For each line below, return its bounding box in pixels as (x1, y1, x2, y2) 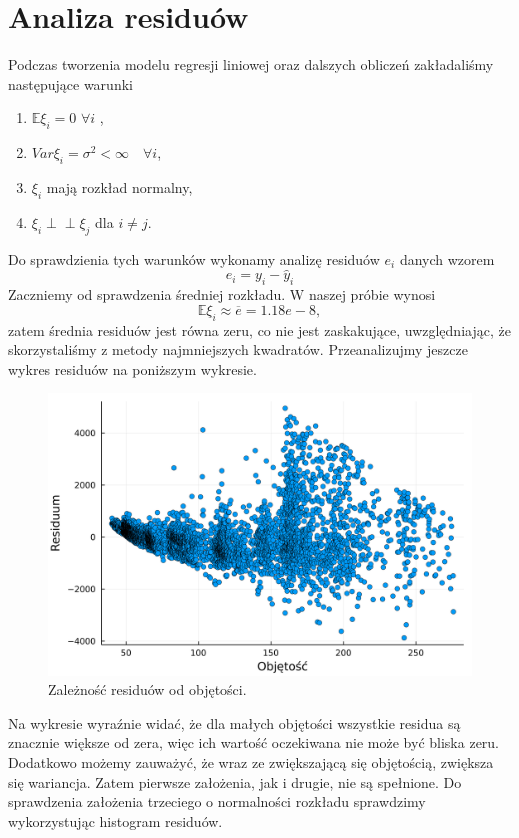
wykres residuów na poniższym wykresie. (8, 358, 257, 379)
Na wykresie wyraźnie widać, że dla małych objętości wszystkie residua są (8, 712, 461, 733)
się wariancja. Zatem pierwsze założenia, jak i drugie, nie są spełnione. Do (8, 771, 462, 792)
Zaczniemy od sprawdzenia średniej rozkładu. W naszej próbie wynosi (8, 284, 436, 305)
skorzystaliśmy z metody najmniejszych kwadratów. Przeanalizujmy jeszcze (8, 339, 468, 360)
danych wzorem (399, 248, 495, 269)
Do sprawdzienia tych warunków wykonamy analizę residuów (8, 248, 380, 269)
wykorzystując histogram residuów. (8, 810, 223, 831)
